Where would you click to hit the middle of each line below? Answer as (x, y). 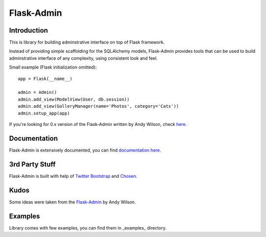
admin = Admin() (37, 92)
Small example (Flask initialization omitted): (53, 67)
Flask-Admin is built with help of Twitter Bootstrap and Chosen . (73, 176)
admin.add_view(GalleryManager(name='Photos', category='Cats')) (99, 106)
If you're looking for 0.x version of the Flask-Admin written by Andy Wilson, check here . (98, 124)
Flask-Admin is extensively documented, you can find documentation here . (85, 150)
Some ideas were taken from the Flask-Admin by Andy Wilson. (72, 202)
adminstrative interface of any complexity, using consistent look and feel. (83, 58)
